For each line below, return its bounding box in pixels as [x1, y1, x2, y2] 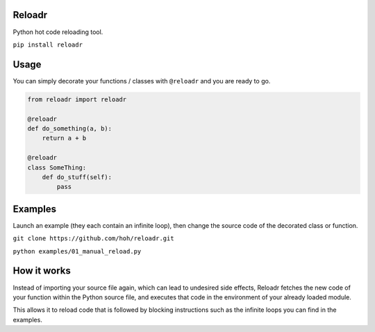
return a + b [42, 134, 87, 142]
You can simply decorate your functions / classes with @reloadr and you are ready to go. [12, 76, 271, 85]
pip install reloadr [12, 40, 83, 49]
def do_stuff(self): [42, 173, 112, 181]
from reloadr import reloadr [27, 95, 127, 103]
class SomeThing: [27, 163, 87, 172]
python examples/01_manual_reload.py [12, 247, 142, 255]
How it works [12, 265, 71, 277]
